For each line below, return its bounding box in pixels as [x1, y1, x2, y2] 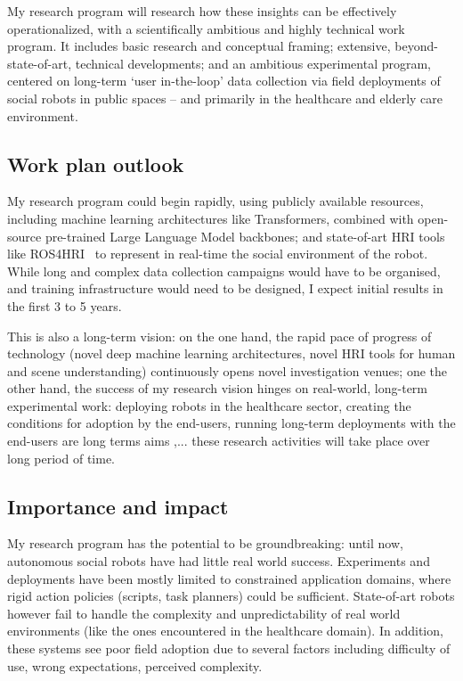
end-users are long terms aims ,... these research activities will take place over [7, 431, 430, 450]
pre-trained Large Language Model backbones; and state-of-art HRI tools [45, 226, 445, 245]
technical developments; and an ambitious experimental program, [75, 53, 431, 72]
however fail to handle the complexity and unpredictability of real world [7, 603, 401, 622]
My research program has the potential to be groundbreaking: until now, [7, 534, 403, 553]
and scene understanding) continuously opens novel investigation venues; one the [7, 361, 448, 380]
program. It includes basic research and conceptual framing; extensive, [7, 37, 391, 55]
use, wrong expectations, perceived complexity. [7, 656, 263, 675]
